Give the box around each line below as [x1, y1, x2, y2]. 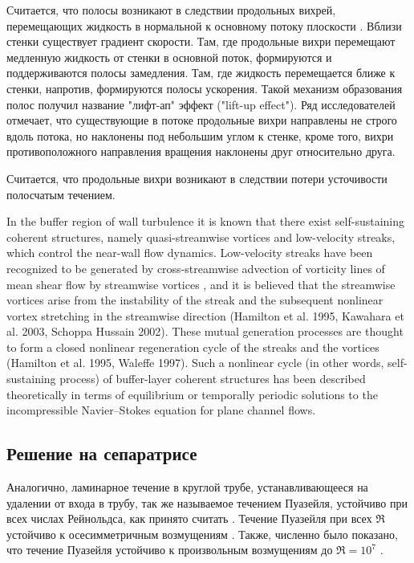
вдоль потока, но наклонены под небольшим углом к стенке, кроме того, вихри [6, 127, 394, 144]
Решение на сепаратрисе [6, 441, 197, 466]
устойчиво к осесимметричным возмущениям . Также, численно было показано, [6, 525, 398, 542]
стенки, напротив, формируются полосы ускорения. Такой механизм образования [6, 80, 403, 96]
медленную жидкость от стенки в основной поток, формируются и [6, 48, 332, 65]
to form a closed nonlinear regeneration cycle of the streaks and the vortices [6, 338, 379, 355]
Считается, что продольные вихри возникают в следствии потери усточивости [6, 169, 388, 186]
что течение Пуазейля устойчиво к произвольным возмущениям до [6, 541, 333, 558]
